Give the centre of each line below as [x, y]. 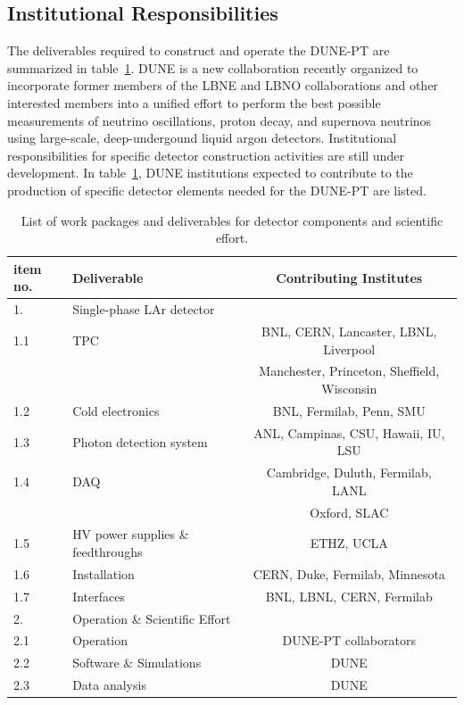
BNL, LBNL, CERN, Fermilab [349, 596]
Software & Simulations [137, 663]
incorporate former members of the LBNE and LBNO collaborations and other [223, 85]
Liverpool [349, 348]
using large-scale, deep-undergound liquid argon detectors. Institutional [202, 138]
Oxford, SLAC [349, 512]
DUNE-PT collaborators [349, 640]
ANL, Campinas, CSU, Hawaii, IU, [349, 432]
